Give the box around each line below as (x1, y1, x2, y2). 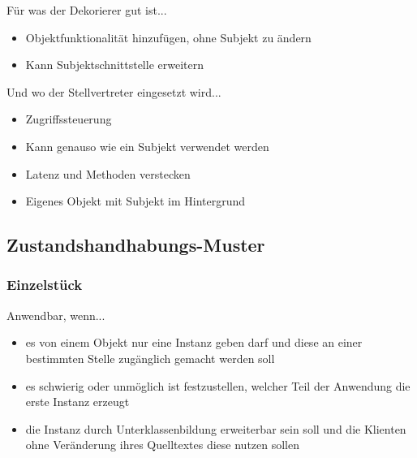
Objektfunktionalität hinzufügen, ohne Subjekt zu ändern (25, 28, 312, 45)
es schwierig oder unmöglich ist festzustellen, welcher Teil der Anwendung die (25, 377, 411, 394)
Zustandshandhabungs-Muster (6, 232, 265, 257)
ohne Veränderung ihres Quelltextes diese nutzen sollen (25, 436, 299, 453)
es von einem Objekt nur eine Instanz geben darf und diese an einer (25, 334, 363, 351)
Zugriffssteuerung (25, 110, 112, 127)
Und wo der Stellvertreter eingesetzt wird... (6, 83, 221, 100)
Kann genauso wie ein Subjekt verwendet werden (25, 137, 269, 154)
